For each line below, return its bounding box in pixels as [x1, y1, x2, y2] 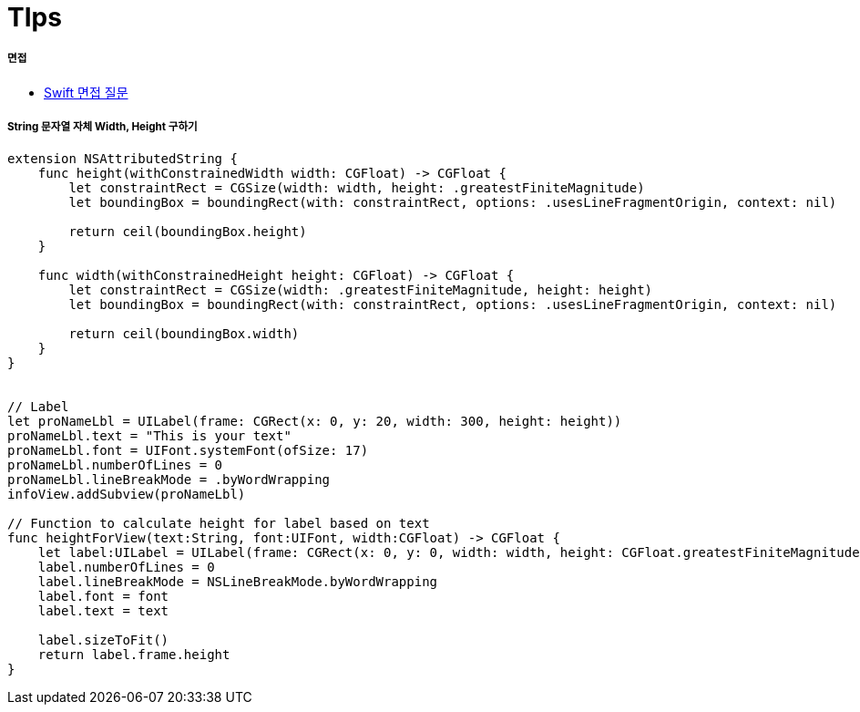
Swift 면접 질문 [44, 84, 128, 100]
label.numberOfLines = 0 [37, 559, 215, 574]
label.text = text [37, 603, 169, 618]
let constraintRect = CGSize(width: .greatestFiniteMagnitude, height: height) [68, 282, 653, 297]
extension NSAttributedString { [7, 150, 238, 166]
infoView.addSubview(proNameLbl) [7, 486, 246, 501]
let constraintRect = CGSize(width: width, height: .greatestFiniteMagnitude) [68, 180, 645, 195]
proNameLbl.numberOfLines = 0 [7, 457, 223, 472]
